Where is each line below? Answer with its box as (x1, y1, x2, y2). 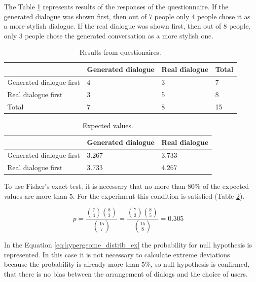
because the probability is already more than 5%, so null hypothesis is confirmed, (4, 259, 250, 269)
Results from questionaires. (79, 47, 161, 57)
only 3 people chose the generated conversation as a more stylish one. (4, 30, 214, 40)
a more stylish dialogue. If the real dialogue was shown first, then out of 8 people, (4, 21, 251, 31)
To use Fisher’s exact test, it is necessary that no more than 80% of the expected (4, 180, 249, 191)
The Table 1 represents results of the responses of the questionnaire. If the (4, 1, 229, 11)
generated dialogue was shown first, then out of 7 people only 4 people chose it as (4, 11, 251, 21)
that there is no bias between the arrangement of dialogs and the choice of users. (4, 268, 248, 279)
